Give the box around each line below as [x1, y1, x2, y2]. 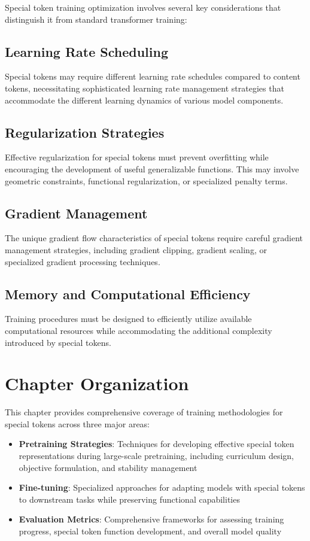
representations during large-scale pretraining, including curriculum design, [19, 449, 294, 462]
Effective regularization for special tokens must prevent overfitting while [5, 151, 269, 163]
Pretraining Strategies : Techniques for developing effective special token [19, 437, 294, 450]
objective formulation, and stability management [19, 461, 197, 473]
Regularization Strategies [5, 123, 165, 141]
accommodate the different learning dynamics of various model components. [5, 93, 284, 106]
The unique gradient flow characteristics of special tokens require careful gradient [5, 232, 303, 244]
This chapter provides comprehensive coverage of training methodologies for [5, 406, 283, 418]
